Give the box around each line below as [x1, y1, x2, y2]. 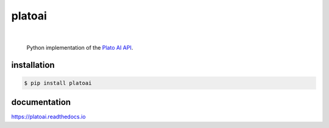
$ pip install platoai [24, 79, 92, 86]
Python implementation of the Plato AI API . [26, 44, 133, 51]
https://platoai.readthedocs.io [11, 113, 86, 121]
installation [11, 59, 55, 70]
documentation [11, 97, 71, 107]
